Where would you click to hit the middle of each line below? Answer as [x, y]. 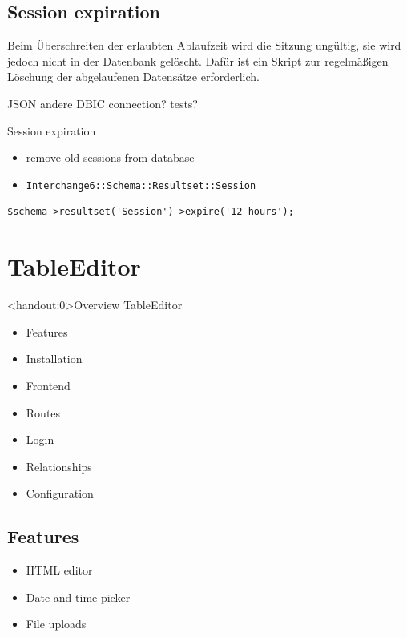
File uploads [56, 624]
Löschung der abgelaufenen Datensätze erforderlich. [133, 77]
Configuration [60, 493]
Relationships [59, 466]
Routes [43, 412]
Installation [54, 359]
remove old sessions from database [110, 157]
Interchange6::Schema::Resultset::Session [141, 185]
